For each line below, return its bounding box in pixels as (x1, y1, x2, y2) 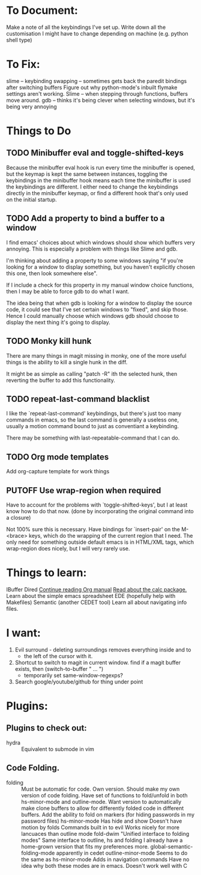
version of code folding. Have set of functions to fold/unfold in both (21, 791, 188, 799)
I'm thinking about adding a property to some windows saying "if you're (6, 257, 184, 264)
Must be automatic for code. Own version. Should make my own (21, 785, 180, 792)
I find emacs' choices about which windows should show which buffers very (6, 238, 195, 246)
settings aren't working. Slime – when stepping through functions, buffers (6, 90, 188, 97)
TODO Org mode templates (6, 452, 109, 462)
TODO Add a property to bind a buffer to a (6, 213, 165, 223)
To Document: (6, 4, 78, 17)
